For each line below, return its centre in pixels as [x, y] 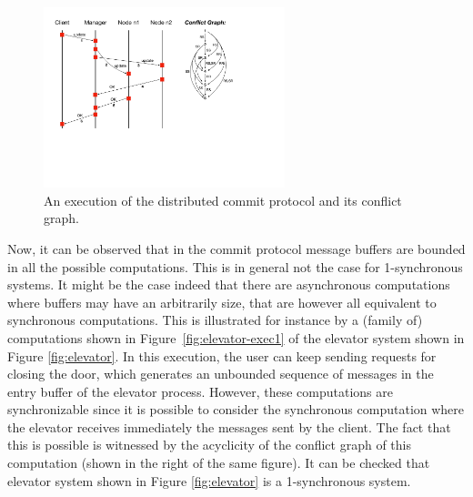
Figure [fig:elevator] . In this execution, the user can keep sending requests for [222, 355]
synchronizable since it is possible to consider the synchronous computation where [236, 409]
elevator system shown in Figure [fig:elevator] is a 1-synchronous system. [209, 480]
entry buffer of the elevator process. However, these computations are [200, 391]
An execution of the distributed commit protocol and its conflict [223, 200]
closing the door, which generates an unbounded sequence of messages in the [221, 374]
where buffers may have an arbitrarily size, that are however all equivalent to [222, 302]
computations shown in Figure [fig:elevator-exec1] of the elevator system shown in [236, 337]
